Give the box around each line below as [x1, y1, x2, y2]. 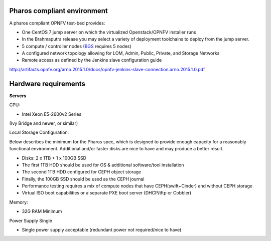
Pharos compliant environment [9, 7, 108, 15]
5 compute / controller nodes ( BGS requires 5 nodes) [22, 43, 131, 49]
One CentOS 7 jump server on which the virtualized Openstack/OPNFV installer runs [22, 29, 196, 35]
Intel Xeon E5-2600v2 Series [22, 111, 82, 117]
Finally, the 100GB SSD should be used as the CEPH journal [22, 176, 145, 182]
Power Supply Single [9, 217, 53, 223]
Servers [9, 93, 27, 99]
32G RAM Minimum [22, 208, 62, 214]
